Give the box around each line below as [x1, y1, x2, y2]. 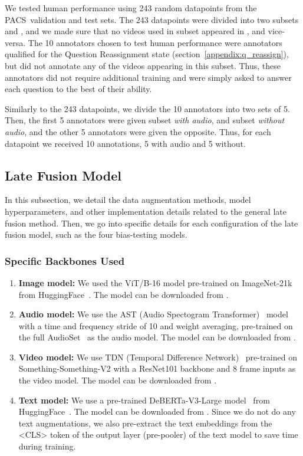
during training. [18, 440, 76, 452]
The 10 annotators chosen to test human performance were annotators [28, 36, 282, 48]
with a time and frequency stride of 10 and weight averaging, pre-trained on [18, 319, 293, 332]
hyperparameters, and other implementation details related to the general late [5, 205, 286, 217]
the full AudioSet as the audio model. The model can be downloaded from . [18, 331, 296, 343]
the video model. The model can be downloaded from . [18, 374, 217, 386]
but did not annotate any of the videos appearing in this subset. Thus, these [5, 59, 281, 71]
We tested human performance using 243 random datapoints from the [5, 2, 257, 14]
